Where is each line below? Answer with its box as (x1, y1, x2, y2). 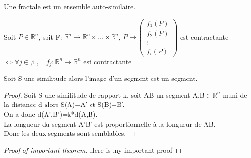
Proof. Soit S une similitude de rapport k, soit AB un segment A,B (4, 89, 205, 100)
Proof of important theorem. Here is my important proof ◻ (4, 144, 182, 155)
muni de (223, 89, 247, 100)
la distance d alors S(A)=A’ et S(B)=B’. (4, 99, 125, 109)
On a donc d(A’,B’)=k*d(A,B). (4, 109, 98, 119)
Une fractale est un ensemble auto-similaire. (4, 1, 136, 11)
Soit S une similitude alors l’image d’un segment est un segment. (4, 73, 198, 83)
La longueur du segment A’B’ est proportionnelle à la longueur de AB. (4, 118, 216, 129)
